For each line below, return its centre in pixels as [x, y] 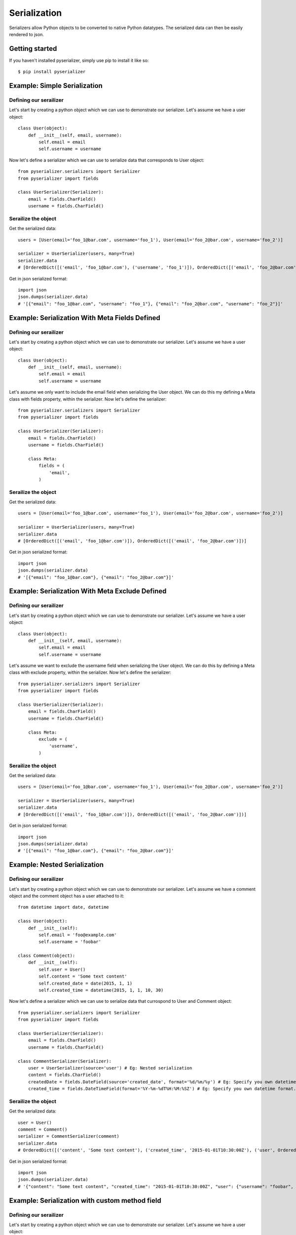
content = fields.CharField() [64, 1075]
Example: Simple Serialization [56, 86]
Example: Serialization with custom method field [85, 1200]
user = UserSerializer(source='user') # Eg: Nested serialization [110, 1068]
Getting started [33, 49]
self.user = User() [62, 969]
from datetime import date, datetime [64, 907]
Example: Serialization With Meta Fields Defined [85, 318]
